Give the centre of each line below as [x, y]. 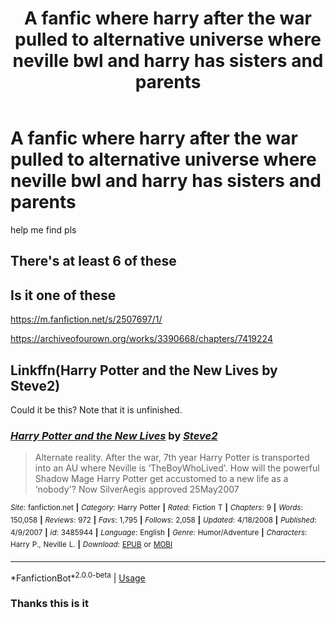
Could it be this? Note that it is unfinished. [96, 409]
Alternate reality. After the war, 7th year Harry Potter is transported [172, 458]
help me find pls [43, 229]
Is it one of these [63, 295]
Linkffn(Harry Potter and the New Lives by [144, 370]
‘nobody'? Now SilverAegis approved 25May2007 [137, 489]
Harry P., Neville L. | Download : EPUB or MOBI [91, 545]
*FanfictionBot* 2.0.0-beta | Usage [78, 577]
